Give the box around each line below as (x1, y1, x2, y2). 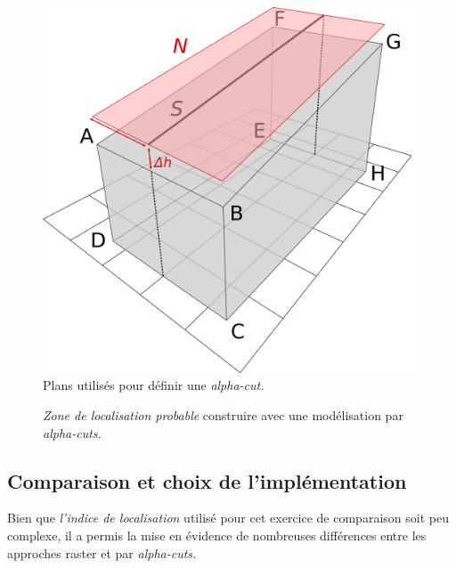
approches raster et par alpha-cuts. (7, 543, 197, 562)
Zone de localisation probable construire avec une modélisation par (43, 405, 403, 424)
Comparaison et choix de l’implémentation (7, 467, 407, 494)
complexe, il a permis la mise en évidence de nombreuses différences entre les (7, 525, 427, 544)
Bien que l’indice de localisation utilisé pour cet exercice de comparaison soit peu (7, 508, 449, 527)
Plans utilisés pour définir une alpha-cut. (43, 376, 265, 394)
